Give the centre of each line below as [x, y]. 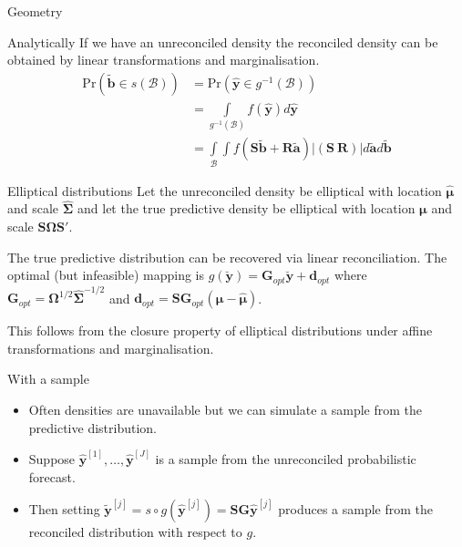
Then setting [64, 509]
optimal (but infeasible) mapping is [106, 275]
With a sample [48, 379]
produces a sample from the [356, 509]
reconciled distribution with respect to [135, 532]
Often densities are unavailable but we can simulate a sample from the [226, 410]
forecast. [52, 476]
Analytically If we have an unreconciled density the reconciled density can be [223, 41]
